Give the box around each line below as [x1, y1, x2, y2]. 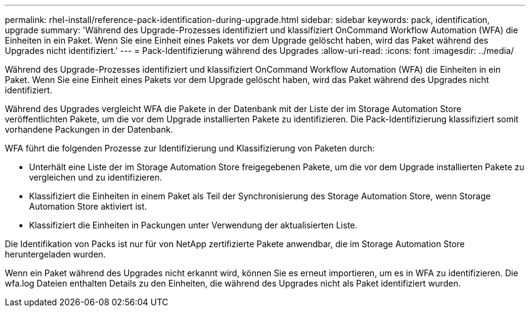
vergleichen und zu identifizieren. [29, 172, 162, 182]
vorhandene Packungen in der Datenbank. [5, 124, 173, 134]
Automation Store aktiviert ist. [29, 201, 147, 211]
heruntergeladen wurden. [5, 249, 106, 259]
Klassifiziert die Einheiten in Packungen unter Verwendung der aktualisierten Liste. [29, 220, 358, 230]
